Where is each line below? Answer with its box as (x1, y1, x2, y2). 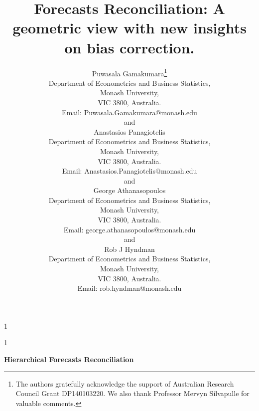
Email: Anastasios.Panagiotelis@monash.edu (62, 166, 197, 176)
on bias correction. (64, 37, 195, 57)
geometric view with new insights (12, 17, 247, 38)
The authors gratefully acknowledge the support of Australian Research (15, 378, 234, 389)
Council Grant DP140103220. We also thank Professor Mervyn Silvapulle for (15, 388, 250, 399)
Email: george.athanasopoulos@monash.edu (63, 224, 196, 234)
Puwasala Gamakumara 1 (92, 66, 167, 78)
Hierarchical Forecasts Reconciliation (4, 354, 134, 364)
